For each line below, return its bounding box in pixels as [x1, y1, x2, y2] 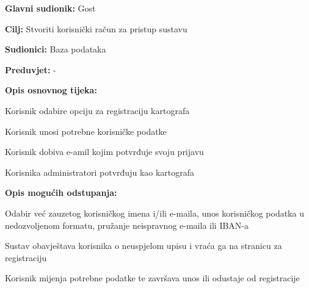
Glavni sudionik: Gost [5, 2, 96, 14]
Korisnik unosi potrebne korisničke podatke [5, 124, 167, 137]
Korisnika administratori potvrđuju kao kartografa [5, 165, 195, 178]
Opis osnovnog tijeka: [5, 84, 97, 96]
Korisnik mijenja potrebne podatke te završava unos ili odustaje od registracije [5, 272, 300, 284]
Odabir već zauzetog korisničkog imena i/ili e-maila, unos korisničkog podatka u [5, 206, 304, 219]
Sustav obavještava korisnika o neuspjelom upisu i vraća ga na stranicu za [5, 239, 282, 252]
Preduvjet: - [5, 63, 56, 76]
